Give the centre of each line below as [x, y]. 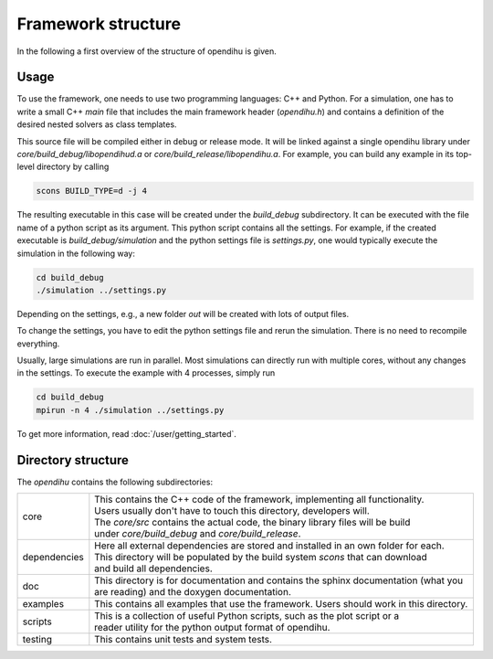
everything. [38, 344]
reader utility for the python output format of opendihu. [212, 628]
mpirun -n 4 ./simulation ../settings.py [130, 410]
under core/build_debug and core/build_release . [198, 534]
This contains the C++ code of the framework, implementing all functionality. [259, 500]
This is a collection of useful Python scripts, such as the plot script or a [247, 616]
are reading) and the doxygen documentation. [193, 592]
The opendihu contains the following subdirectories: [115, 482]
